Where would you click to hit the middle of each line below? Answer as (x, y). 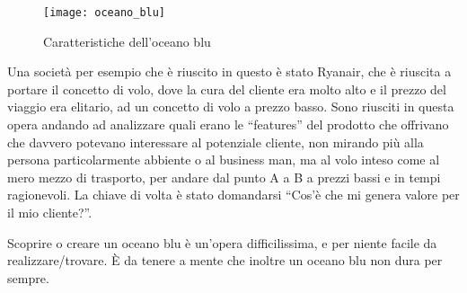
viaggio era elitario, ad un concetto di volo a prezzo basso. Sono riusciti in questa (231, 107)
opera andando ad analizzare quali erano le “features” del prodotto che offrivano (228, 124)
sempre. (28, 277)
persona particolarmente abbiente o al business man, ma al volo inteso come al (224, 160)
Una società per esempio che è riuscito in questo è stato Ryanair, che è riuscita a (229, 71)
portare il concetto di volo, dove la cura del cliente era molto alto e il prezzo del (227, 89)
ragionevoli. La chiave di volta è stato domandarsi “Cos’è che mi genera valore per (233, 195)
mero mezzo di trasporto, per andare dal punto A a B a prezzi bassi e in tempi (224, 177)
